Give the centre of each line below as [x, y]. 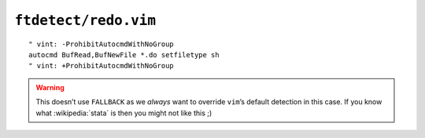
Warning [50, 87]
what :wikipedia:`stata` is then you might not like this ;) [124, 113]
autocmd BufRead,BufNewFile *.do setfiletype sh [124, 54]
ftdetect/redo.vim [85, 20]
